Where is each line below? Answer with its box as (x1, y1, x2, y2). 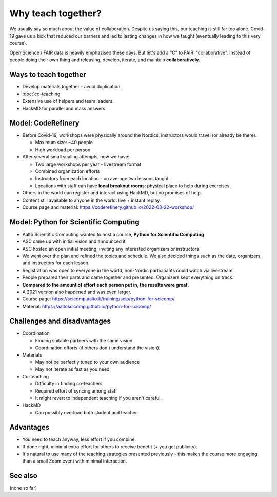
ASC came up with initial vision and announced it (22, 238, 126, 244)
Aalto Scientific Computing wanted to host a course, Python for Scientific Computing (22, 231, 205, 237)
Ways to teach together (9, 70, 86, 79)
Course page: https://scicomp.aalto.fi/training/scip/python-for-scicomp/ (22, 296, 175, 302)
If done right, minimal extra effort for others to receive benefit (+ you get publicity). (22, 443, 197, 450)
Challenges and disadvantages (9, 316, 111, 325)
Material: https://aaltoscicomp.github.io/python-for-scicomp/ (22, 303, 151, 309)
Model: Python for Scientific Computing (9, 218, 140, 226)
